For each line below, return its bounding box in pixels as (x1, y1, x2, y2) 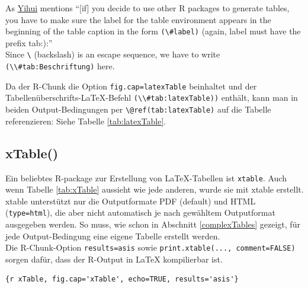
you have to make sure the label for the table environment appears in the (5, 13, 271, 25)
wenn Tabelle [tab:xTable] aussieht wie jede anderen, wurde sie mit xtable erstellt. (5, 183, 304, 196)
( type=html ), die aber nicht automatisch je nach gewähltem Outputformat (5, 206, 275, 219)
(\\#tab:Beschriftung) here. (5, 60, 115, 72)
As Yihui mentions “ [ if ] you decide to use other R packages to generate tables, (5, 2, 290, 14)
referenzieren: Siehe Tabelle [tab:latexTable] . (5, 114, 166, 127)
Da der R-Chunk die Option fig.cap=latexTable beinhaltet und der (5, 79, 257, 92)
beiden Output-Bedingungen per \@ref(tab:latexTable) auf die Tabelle (5, 103, 271, 116)
